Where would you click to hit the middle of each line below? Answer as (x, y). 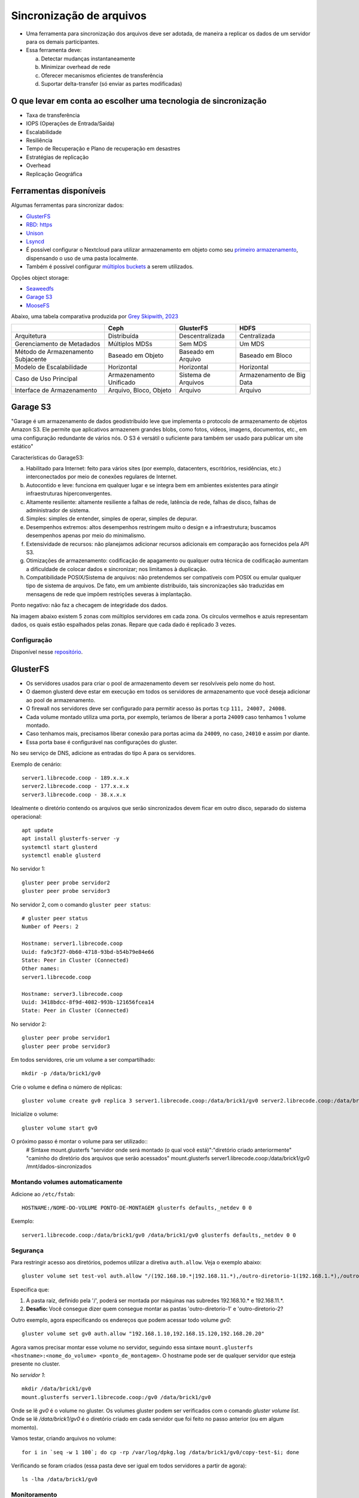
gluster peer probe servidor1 (66, 1038)
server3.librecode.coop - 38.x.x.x (74, 795)
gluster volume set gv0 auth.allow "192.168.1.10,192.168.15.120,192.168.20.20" (143, 1334)
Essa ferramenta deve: (54, 50)
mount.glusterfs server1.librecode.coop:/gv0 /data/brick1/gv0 (116, 1397)
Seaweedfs (40, 288)
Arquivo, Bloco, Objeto (140, 390)
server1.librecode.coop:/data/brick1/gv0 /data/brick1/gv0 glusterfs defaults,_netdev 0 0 (159, 1235)
